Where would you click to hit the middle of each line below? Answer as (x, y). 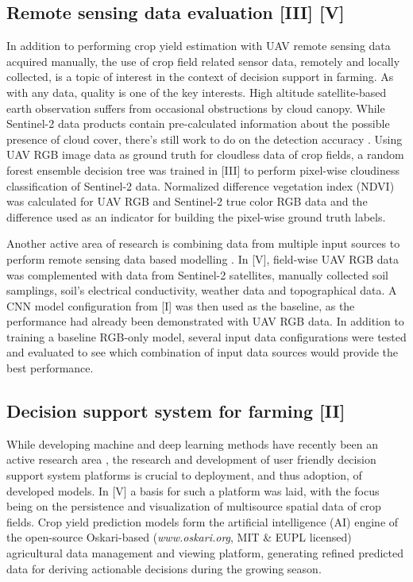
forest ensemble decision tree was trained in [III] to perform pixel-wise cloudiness (203, 170)
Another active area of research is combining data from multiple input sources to (203, 243)
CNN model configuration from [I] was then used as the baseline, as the (181, 305)
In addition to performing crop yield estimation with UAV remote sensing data (199, 46)
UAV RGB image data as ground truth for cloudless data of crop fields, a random (205, 154)
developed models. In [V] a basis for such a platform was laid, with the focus (193, 490)
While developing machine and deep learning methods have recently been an (192, 443)
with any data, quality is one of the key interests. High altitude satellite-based (197, 92)
